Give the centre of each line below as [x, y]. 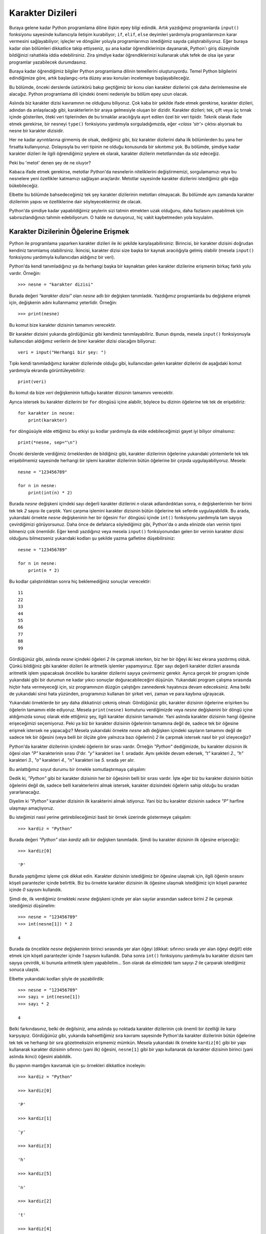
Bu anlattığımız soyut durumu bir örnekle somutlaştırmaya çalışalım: [78, 769]
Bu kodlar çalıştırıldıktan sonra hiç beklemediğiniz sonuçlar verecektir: [80, 581]
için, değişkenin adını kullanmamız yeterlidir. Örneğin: [63, 302]
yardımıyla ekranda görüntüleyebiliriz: [47, 370]
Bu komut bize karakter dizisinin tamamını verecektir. [63, 325]
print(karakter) [48, 420]
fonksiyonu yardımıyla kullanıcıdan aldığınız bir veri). [62, 257]
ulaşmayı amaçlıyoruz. [32, 808]
